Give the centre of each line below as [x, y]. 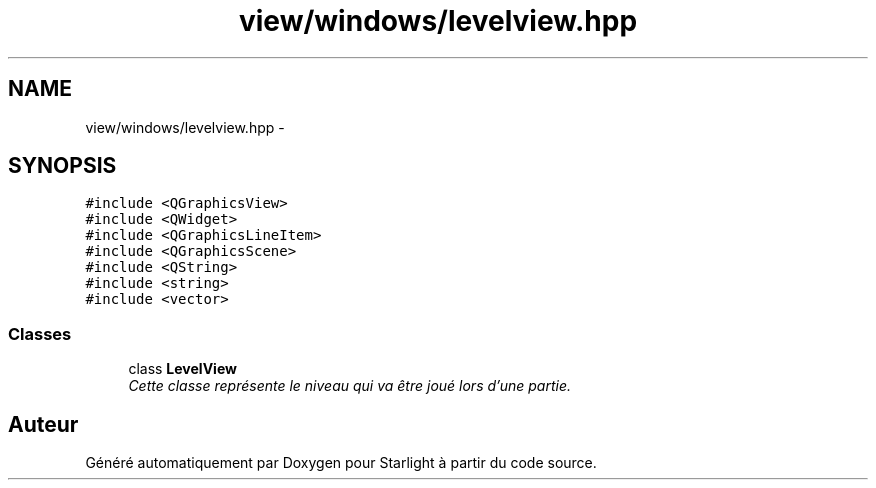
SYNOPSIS [62, 166]
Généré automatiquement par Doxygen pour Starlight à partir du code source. [341, 463]
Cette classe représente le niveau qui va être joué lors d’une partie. [349, 386]
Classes [40, 333]
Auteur [43, 424]
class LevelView [182, 369]
